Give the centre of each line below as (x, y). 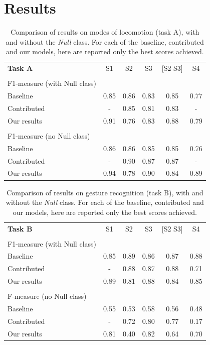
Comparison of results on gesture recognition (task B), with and (105, 192)
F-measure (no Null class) (47, 296)
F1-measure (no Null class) (49, 135)
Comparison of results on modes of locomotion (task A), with (105, 32)
